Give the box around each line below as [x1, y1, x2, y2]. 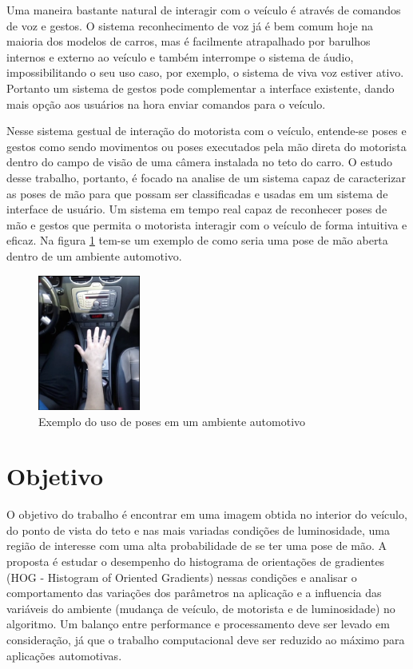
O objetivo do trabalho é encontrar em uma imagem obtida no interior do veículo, [6, 506, 407, 523]
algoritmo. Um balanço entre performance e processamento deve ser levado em [6, 615, 390, 632]
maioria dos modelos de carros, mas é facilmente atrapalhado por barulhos [6, 33, 371, 50]
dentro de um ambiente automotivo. [6, 247, 182, 264]
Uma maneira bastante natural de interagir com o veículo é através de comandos [6, 2, 401, 18]
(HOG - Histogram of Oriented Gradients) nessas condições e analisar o [6, 568, 357, 585]
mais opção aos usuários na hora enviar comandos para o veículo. [6, 95, 326, 112]
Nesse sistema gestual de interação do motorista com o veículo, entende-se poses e [6, 122, 407, 139]
